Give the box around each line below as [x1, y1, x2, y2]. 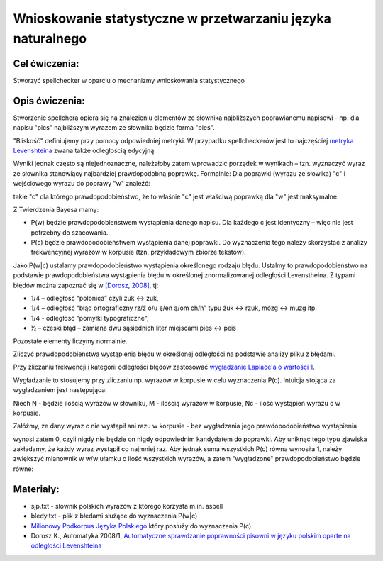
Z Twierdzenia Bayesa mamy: [13, 205, 99, 213]
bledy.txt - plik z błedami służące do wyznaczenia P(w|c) [30, 511, 198, 521]
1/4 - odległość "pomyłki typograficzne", [30, 313, 149, 322]
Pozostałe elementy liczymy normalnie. [13, 337, 128, 345]
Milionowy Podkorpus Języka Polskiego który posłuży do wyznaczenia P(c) [30, 521, 252, 530]
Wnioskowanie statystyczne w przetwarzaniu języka [13, 11, 331, 26]
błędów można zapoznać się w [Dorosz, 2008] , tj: [13, 281, 159, 289]
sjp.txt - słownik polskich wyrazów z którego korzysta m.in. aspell [30, 501, 223, 510]
